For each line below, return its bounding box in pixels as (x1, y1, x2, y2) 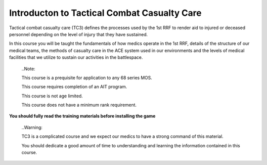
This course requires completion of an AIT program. (21, 84, 127, 90)
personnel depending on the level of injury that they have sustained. (9, 31, 148, 37)
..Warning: (21, 124, 43, 130)
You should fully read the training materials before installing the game (9, 113, 156, 119)
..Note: (21, 66, 36, 72)
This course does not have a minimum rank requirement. (21, 102, 137, 108)
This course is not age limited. (21, 93, 83, 99)
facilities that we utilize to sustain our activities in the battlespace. (9, 54, 143, 60)
